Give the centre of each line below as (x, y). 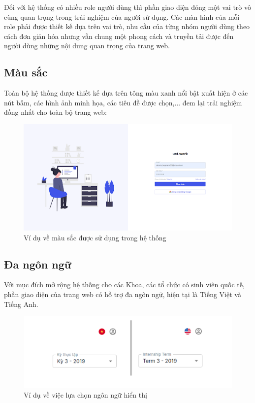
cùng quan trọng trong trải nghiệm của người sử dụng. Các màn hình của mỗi (122, 17)
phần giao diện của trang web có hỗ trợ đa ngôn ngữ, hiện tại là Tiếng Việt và (123, 294)
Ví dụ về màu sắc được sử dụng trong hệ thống (95, 237)
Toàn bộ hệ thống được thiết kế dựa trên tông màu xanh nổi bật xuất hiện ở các (126, 93)
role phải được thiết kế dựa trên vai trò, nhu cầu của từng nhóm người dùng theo (127, 26)
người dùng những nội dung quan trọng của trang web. (87, 46)
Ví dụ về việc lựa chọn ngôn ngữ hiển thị (85, 395)
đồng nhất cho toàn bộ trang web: (55, 112)
